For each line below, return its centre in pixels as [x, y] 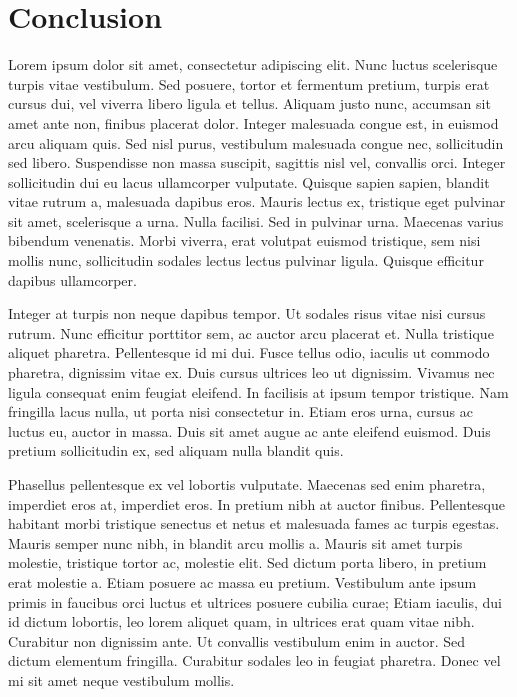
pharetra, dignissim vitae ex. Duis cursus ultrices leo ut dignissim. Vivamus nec [251, 372]
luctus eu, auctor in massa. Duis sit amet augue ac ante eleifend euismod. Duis [249, 430]
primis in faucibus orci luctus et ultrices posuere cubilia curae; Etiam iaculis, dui [255, 601]
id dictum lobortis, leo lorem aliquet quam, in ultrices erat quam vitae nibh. [241, 621]
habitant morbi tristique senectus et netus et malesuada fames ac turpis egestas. [254, 523]
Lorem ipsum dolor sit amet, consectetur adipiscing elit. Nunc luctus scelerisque [253, 64]
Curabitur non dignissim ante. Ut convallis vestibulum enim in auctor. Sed [237, 640]
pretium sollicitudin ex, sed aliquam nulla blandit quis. [176, 450]
